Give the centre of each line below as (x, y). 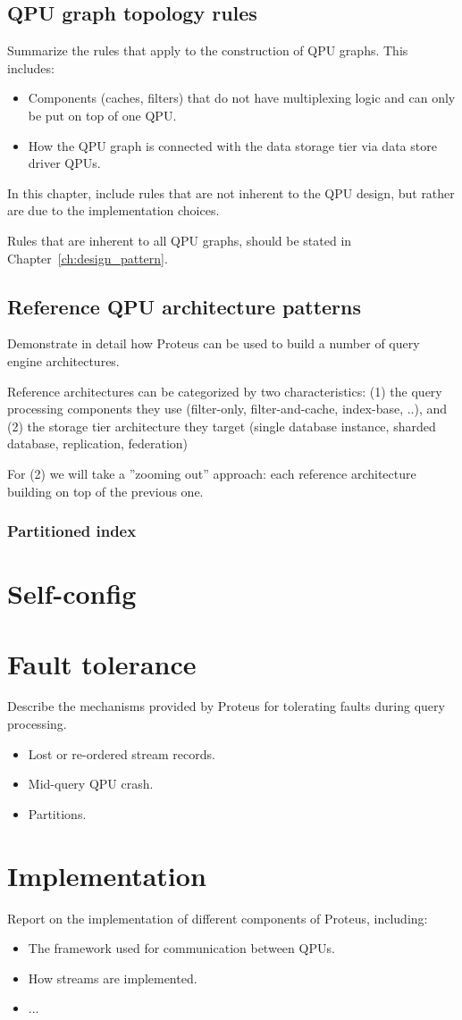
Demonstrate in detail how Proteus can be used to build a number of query (214, 343)
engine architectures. (63, 360)
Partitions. (57, 813)
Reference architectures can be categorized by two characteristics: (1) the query (225, 391)
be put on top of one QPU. (102, 115)
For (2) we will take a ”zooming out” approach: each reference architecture (212, 473)
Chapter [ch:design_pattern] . (88, 258)
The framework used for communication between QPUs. (181, 948)
